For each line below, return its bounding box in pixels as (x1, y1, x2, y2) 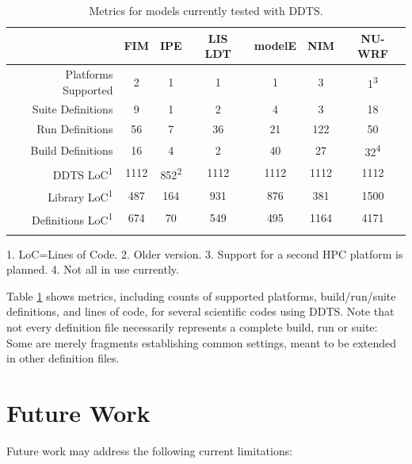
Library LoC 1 (48, 186, 113, 205)
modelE (254, 37, 297, 54)
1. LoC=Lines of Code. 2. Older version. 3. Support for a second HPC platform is (6, 245, 403, 262)
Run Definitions (36, 121, 113, 137)
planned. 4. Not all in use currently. (6, 261, 179, 278)
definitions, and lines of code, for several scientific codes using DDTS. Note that (6, 303, 395, 320)
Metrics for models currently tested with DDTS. (89, 2, 323, 18)
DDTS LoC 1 (52, 163, 113, 182)
